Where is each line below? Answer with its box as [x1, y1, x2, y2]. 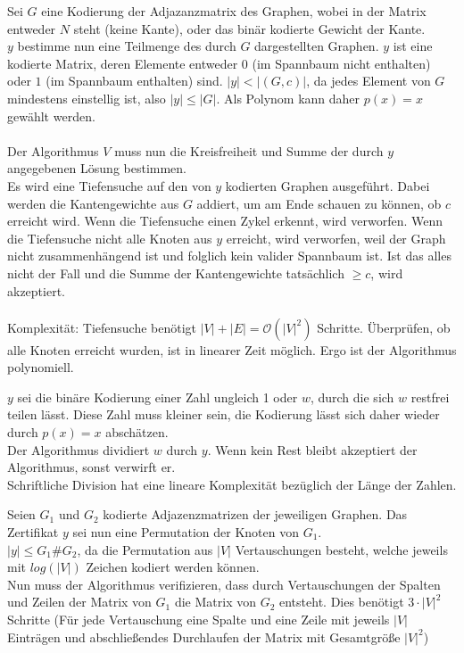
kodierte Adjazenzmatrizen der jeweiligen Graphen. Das [103, 505, 408, 524]
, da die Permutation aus [77, 540, 213, 558]
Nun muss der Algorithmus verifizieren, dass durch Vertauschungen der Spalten [7, 574, 441, 593]
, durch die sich [310, 387, 394, 406]
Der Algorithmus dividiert [7, 440, 150, 459]
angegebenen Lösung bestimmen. [7, 159, 187, 178]
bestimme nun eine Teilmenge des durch [17, 37, 236, 55]
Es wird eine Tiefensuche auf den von [7, 176, 211, 194]
